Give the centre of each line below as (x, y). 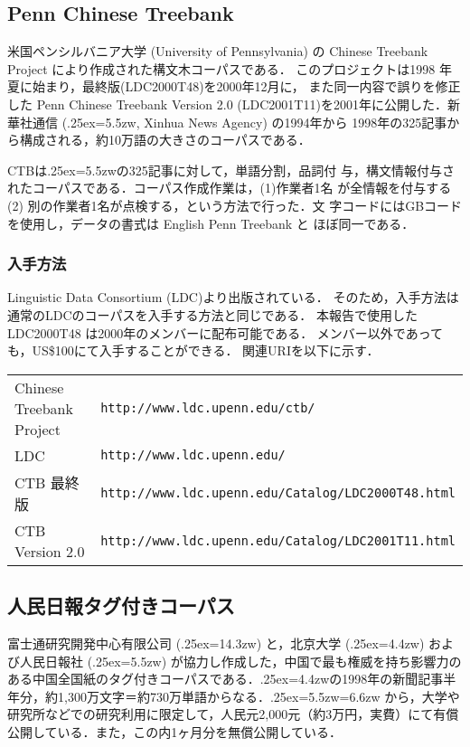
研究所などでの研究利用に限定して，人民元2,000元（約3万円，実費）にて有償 (233, 714)
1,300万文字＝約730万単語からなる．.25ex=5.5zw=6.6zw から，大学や (258, 696)
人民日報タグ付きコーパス (121, 605)
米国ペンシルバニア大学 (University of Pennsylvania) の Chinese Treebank (218, 51)
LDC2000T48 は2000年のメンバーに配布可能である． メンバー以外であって (226, 332)
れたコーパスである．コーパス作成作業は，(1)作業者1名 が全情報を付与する (230, 188)
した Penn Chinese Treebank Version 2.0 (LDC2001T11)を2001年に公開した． (227, 104)
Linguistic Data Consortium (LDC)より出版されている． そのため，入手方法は (233, 297)
